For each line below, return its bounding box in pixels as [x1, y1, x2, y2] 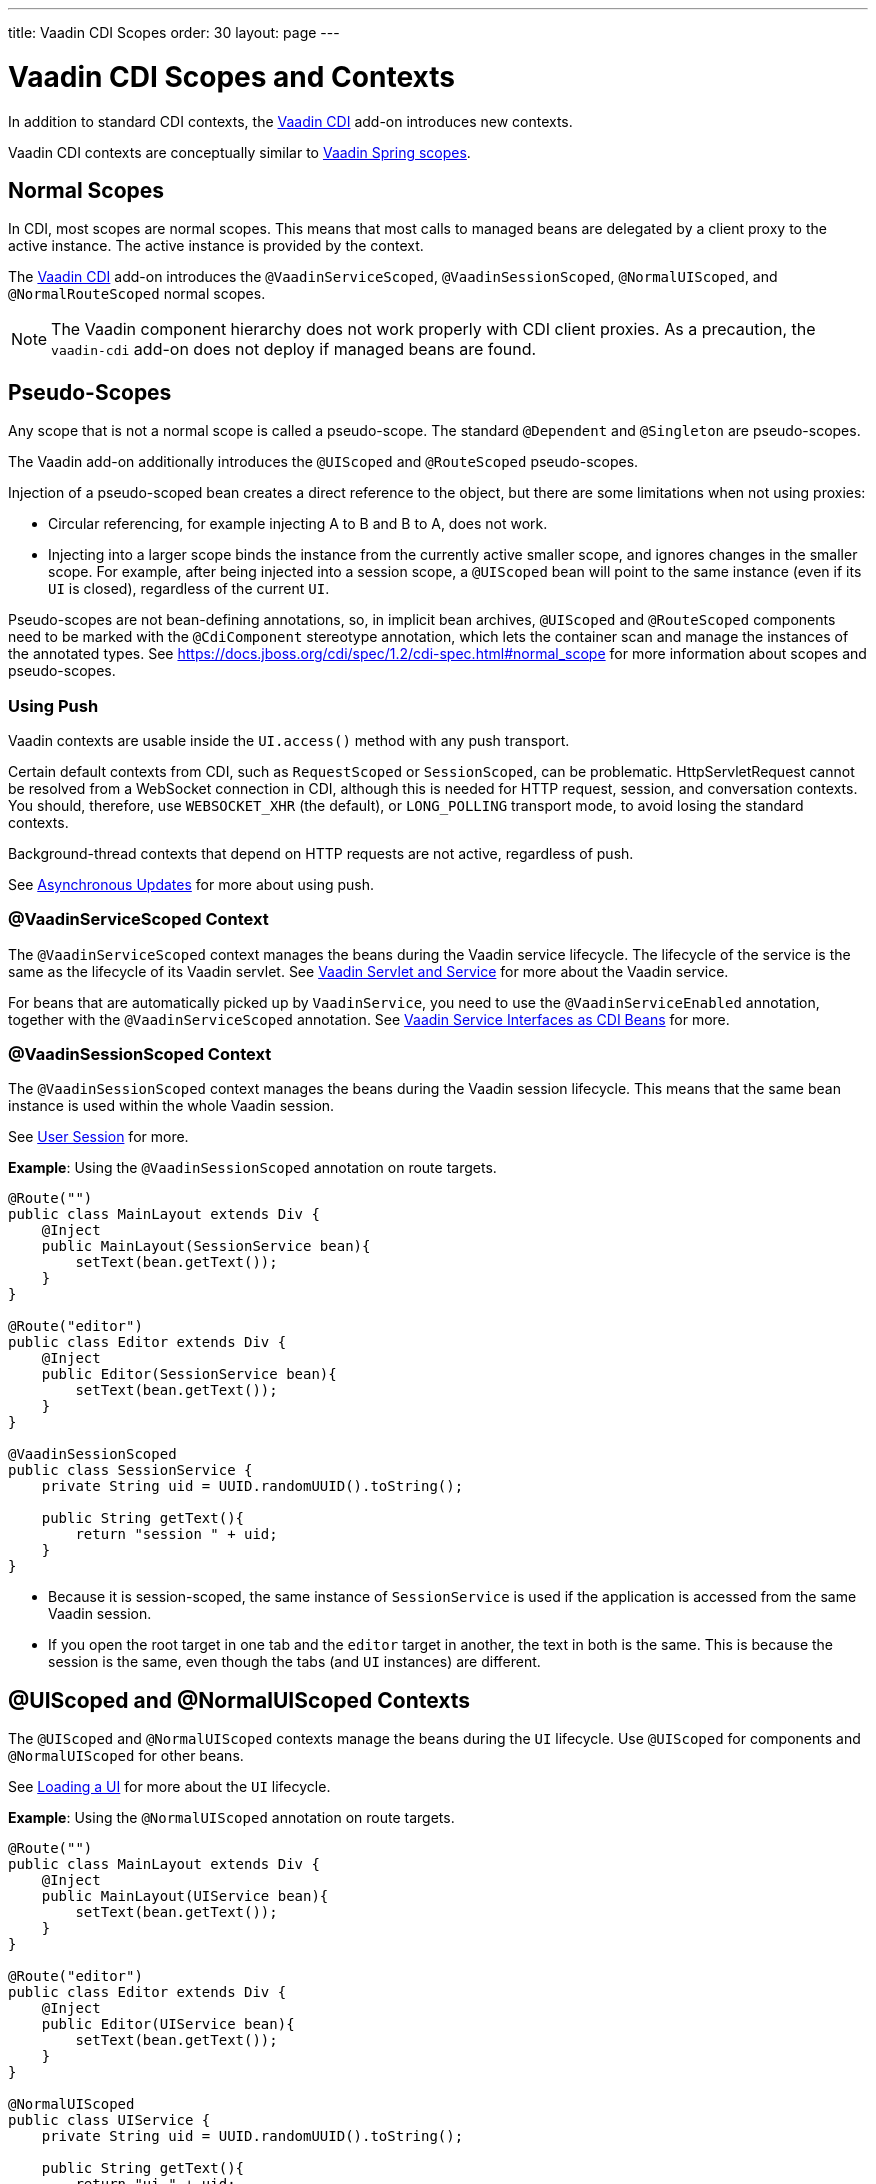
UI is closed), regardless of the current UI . [48, 580, 330, 598]
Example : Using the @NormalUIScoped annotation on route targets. [8, 1809, 455, 1827]
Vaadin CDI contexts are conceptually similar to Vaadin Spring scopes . [8, 143, 471, 161]
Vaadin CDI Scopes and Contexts [8, 59, 455, 94]
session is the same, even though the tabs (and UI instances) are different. [48, 1653, 541, 1671]
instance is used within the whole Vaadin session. [8, 1097, 335, 1115]
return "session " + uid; [75, 1526, 278, 1543]
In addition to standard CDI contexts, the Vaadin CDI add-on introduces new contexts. [8, 112, 573, 130]
